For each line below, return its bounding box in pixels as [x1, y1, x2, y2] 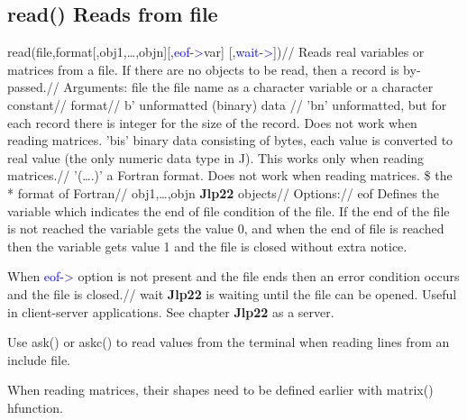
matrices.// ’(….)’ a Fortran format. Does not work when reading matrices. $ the [7, 166, 453, 185]
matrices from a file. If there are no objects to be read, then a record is [7, 59, 399, 78]
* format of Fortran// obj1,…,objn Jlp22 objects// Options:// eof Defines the [7, 183, 439, 202]
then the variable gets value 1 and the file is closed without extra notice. [7, 236, 407, 255]
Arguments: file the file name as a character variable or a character [63, 78, 434, 96]
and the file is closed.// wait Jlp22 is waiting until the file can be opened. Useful [7, 284, 457, 303]
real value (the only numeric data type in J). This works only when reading [7, 148, 425, 167]
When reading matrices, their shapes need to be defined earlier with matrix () [7, 380, 434, 399]
